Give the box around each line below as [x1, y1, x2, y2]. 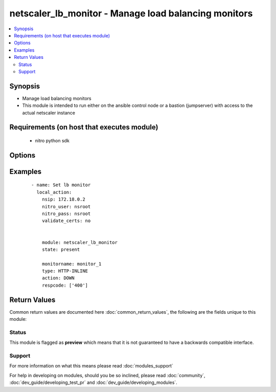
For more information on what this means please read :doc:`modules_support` [9, 363, 173, 369]
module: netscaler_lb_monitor [41, 239, 118, 245]
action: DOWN [41, 275, 75, 281]
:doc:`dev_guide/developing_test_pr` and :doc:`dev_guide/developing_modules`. [9, 379, 177, 386]
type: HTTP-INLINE [41, 268, 88, 274]
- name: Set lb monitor [31, 182, 91, 188]
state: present [41, 246, 80, 252]
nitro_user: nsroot [41, 204, 91, 209]
